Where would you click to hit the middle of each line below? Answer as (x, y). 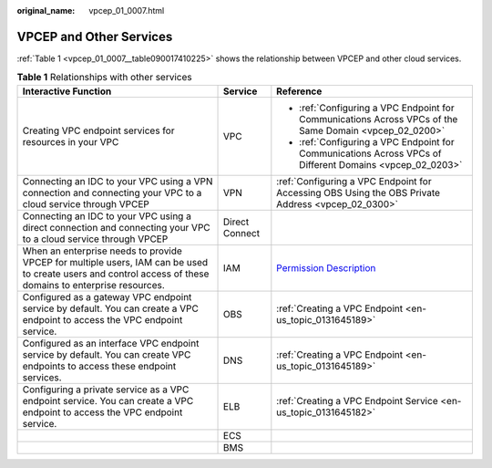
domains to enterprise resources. (94, 285)
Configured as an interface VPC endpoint (111, 343)
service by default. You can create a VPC (111, 308)
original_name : (46, 10)
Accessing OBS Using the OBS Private (359, 192)
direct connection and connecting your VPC (117, 227)
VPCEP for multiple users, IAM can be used (115, 262)
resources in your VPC (71, 141)
